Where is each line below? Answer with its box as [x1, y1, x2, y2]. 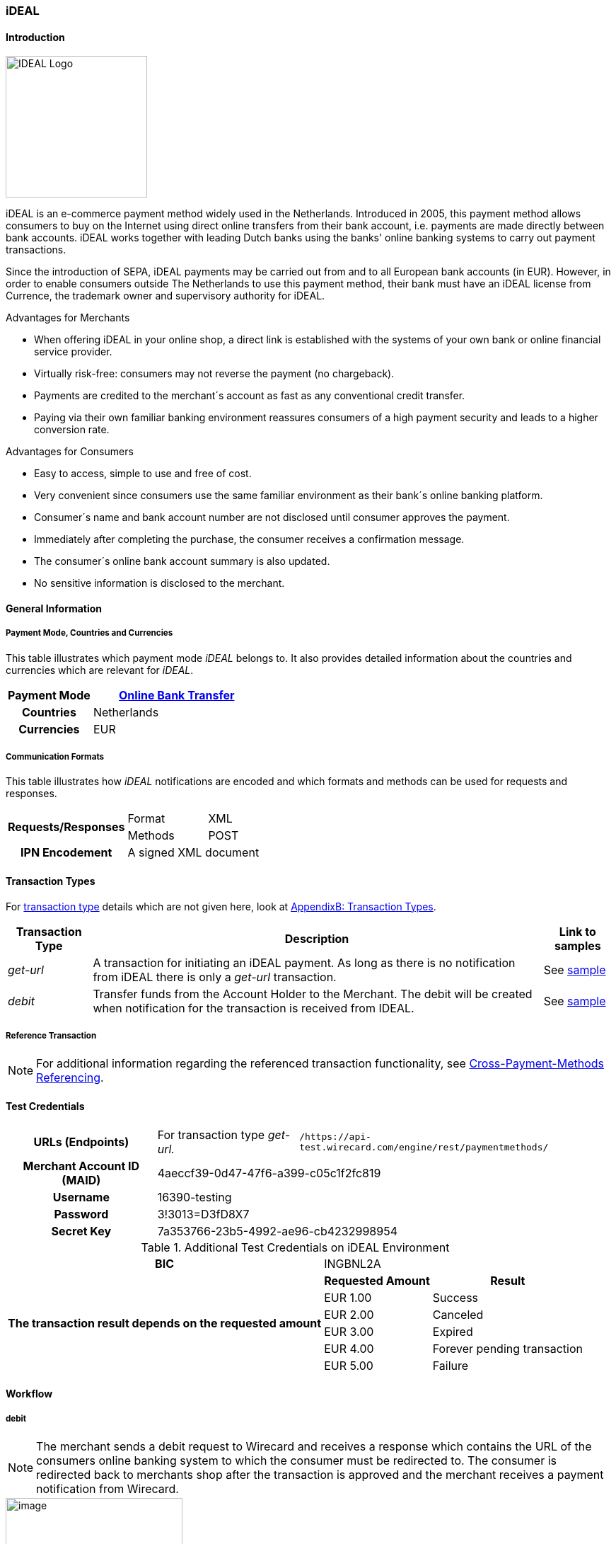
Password [54, 1206, 109, 1221]
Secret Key [51, 1223, 112, 1238]
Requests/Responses [8, 820, 125, 835]
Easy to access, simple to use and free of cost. [34, 467, 252, 480]
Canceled [432, 1307, 484, 1322]
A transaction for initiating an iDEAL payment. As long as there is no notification [93, 955, 516, 970]
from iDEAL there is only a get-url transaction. [93, 969, 337, 984]
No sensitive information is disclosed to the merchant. [34, 577, 285, 590]
